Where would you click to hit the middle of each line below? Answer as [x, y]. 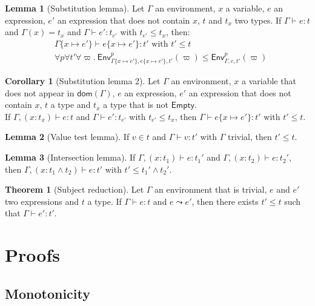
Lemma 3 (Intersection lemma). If [70, 157]
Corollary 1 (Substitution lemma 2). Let [83, 81]
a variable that [269, 81]
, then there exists [225, 201]
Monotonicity [48, 293]
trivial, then [250, 137]
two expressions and [42, 201]
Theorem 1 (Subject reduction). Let [75, 189]
